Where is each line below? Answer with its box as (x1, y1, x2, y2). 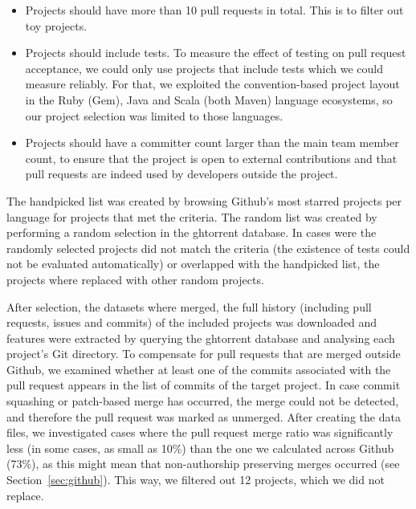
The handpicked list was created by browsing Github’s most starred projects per (6, 192, 402, 209)
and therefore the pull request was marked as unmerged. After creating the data (6, 408, 401, 425)
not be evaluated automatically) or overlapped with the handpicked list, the (6, 255, 380, 272)
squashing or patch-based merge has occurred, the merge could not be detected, (6, 393, 399, 409)
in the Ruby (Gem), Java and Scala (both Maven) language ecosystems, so (25, 91, 393, 108)
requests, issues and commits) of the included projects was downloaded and (6, 314, 377, 331)
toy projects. (25, 17, 88, 34)
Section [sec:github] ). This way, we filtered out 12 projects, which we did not (6, 471, 385, 488)
